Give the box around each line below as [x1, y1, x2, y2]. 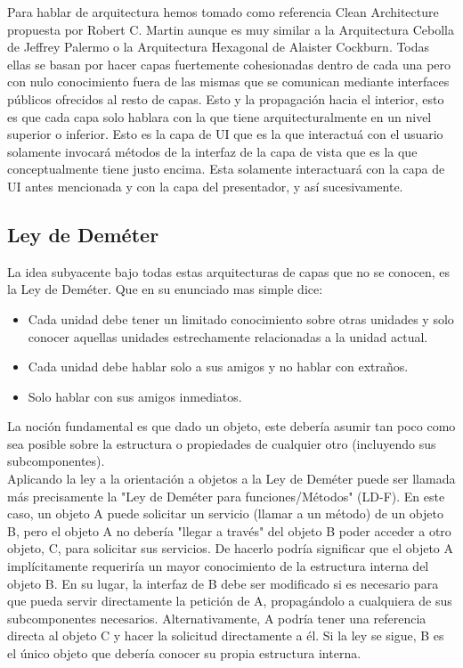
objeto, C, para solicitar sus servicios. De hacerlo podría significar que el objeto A [7, 539, 454, 558]
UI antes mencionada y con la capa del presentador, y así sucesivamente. [7, 176, 403, 195]
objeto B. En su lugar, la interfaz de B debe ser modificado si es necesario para [7, 574, 439, 592]
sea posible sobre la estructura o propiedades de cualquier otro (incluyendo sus [7, 434, 436, 452]
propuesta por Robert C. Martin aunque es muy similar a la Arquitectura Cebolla [7, 20, 455, 38]
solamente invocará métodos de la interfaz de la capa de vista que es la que [7, 142, 418, 160]
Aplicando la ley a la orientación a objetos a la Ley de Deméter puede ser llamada [7, 469, 456, 488]
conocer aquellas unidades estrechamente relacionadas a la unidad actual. [28, 327, 428, 346]
